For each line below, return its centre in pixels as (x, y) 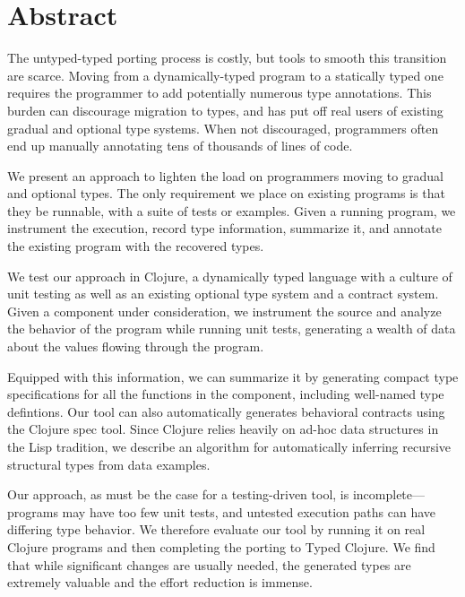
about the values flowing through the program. (136, 346)
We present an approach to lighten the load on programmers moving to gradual (225, 175)
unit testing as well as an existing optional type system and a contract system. (223, 294)
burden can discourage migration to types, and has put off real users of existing (225, 110)
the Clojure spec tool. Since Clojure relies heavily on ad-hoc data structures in (223, 429)
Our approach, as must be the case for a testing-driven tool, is (178, 494)
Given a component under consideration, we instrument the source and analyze (224, 311)
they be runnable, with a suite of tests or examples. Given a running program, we (232, 210)
